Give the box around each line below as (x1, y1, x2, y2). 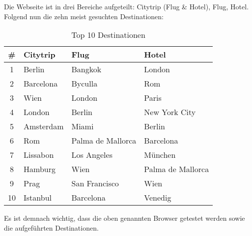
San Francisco (71, 177, 119, 189)
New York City (144, 106, 196, 118)
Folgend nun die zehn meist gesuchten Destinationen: (4, 11, 164, 21)
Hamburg (24, 163, 56, 175)
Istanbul (24, 192, 52, 204)
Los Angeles (71, 149, 112, 161)
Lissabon (24, 149, 54, 161)
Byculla (71, 78, 98, 89)
